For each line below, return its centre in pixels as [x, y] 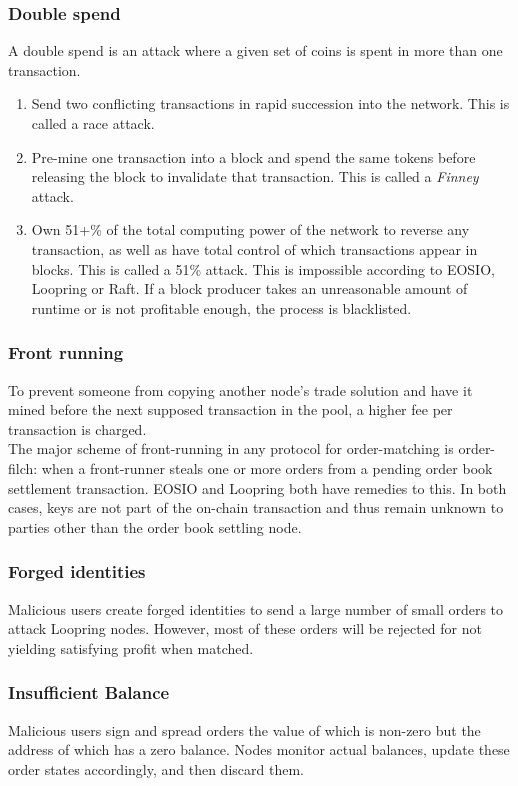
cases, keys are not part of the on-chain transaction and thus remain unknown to [256, 507]
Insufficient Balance [89, 692]
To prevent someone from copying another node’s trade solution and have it [240, 389]
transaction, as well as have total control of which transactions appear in [254, 248]
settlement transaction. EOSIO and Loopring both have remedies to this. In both [257, 487]
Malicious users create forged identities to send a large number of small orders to [256, 608]
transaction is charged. [77, 428]
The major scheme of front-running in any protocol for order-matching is [231, 448]
